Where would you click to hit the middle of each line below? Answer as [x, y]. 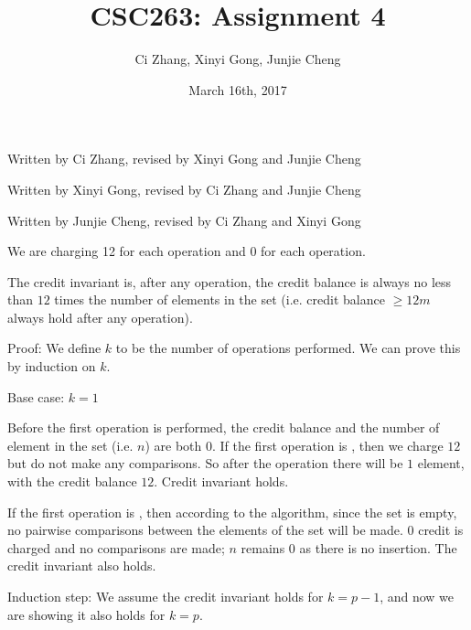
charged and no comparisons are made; [116, 547]
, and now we [417, 596]
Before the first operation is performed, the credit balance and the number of [224, 427]
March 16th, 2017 [238, 89]
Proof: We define [54, 348]
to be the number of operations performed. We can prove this [288, 348]
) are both [173, 445]
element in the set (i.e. [70, 445]
